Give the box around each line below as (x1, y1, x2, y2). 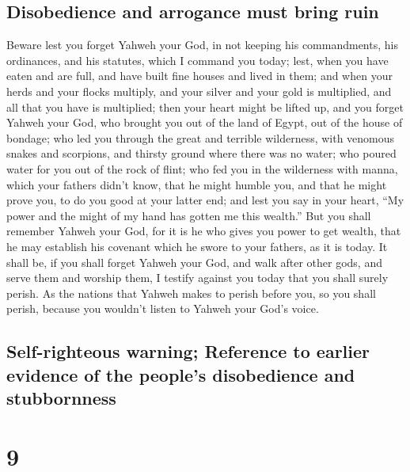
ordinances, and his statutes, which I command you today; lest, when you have (6, 51, 389, 68)
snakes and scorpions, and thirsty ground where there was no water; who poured (6, 145, 397, 162)
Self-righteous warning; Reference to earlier (6, 339, 370, 364)
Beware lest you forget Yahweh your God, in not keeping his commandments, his (6, 36, 398, 53)
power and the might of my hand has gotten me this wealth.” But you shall (6, 207, 371, 223)
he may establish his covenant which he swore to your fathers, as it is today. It (6, 238, 388, 254)
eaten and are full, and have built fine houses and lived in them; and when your (6, 67, 393, 84)
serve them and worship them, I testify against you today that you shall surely (6, 269, 389, 286)
